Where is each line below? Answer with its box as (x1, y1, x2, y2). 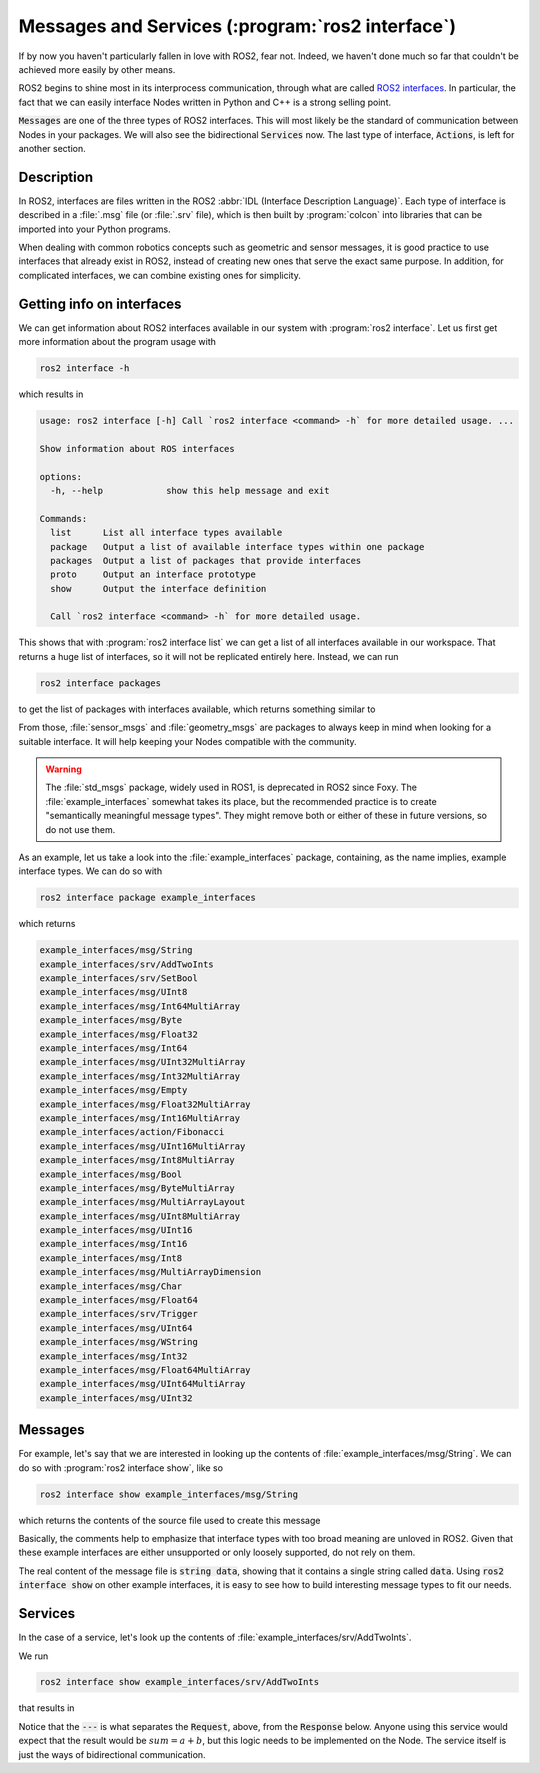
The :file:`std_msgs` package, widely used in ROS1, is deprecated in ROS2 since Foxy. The (45, 781, 417, 794)
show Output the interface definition (50, 583, 267, 594)
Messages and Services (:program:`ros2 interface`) (18, 15, 457, 37)
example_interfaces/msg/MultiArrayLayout (39, 1196, 246, 1208)
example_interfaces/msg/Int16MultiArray (39, 1112, 240, 1124)
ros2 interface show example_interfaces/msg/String (39, 1488, 299, 1500)
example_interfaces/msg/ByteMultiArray (39, 1182, 235, 1194)
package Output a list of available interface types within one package (50, 541, 425, 552)
